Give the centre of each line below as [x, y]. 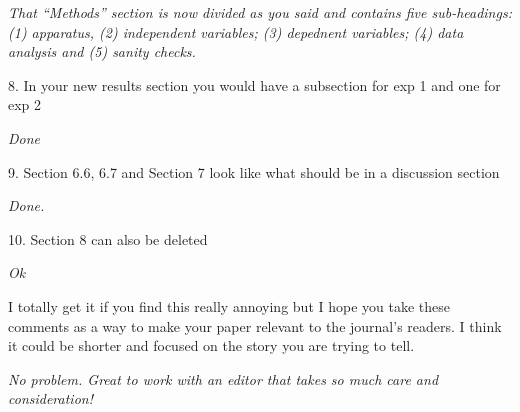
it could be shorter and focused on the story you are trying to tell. [211, 345]
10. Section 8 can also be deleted [108, 238]
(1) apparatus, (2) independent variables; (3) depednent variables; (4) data [236, 31]
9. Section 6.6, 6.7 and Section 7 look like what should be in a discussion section [254, 171]
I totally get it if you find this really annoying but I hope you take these [229, 305]
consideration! [50, 398]
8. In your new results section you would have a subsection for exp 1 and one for [254, 84]
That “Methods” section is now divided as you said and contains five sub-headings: [260, 12]
